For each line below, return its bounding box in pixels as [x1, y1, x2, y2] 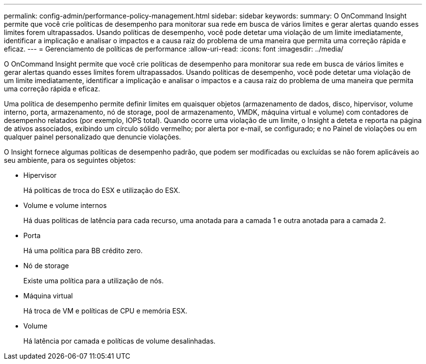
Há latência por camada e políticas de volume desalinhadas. [23, 337, 216, 345]
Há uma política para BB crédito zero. [23, 246, 143, 255]
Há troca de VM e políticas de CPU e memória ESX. [23, 307, 188, 315]
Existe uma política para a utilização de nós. [23, 277, 164, 285]
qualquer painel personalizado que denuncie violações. [4, 133, 181, 141]
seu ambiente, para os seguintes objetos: [4, 156, 136, 164]
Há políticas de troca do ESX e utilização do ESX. [23, 186, 180, 194]
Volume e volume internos [23, 201, 107, 209]
